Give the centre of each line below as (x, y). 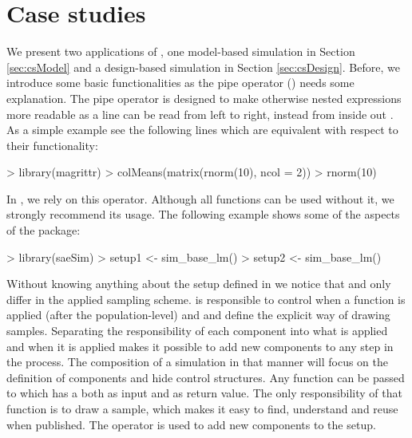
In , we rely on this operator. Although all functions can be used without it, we (200, 198)
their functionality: (52, 145)
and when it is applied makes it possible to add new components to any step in (200, 346)
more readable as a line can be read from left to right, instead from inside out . (200, 114)
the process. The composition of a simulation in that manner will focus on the (198, 362)
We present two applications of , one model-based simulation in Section (181, 51)
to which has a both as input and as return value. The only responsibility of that (204, 393)
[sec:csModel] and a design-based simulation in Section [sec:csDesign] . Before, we (203, 67)
